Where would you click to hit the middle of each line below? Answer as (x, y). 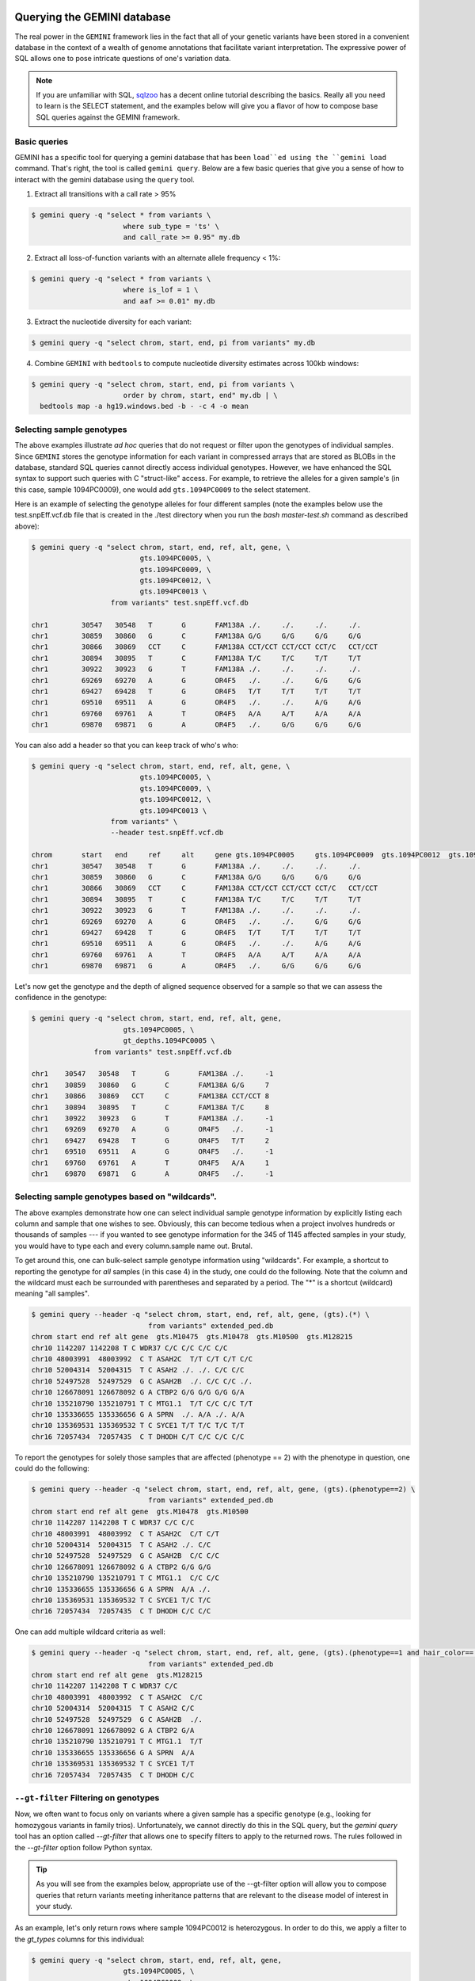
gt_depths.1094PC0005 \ (169, 1041)
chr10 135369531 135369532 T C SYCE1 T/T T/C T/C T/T (138, 1426)
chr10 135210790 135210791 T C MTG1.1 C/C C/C (125, 1578)
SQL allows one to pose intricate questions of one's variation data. (123, 59)
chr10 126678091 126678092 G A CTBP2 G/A (113, 1731)
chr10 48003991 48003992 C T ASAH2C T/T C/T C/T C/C (142, 1359)
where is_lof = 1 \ (161, 290)
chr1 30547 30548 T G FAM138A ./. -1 (152, 1074)
